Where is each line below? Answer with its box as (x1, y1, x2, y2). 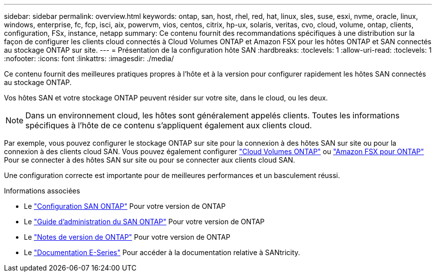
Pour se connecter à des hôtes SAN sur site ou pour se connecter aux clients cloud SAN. (4, 156, 295, 164)
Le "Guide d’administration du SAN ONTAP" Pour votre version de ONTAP (24, 217, 265, 226)
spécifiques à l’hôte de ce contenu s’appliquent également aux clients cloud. (25, 120, 312, 130)
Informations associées (4, 186, 80, 195)
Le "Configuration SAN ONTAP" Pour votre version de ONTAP (24, 202, 226, 210)
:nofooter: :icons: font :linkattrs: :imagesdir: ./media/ (4, 54, 174, 63)
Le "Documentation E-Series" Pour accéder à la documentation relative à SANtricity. (24, 248, 300, 257)
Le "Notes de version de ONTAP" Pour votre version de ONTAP (24, 233, 230, 241)
